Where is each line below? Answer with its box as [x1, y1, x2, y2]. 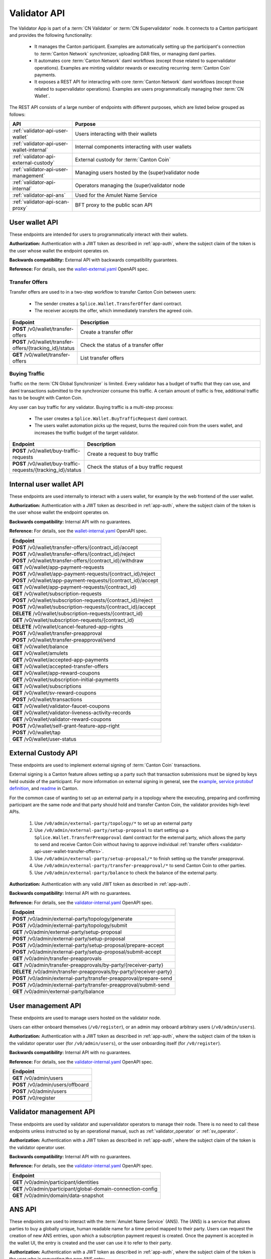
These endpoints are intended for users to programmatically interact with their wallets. [9, 231, 188, 237]
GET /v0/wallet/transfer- [12, 351, 70, 358]
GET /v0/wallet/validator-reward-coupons [12, 716, 111, 723]
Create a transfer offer [80, 328, 133, 335]
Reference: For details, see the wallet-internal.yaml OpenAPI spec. [9, 528, 148, 534]
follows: [9, 111, 26, 117]
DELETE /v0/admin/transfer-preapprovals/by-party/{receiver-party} [12, 968, 173, 975]
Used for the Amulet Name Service [75, 192, 158, 199]
